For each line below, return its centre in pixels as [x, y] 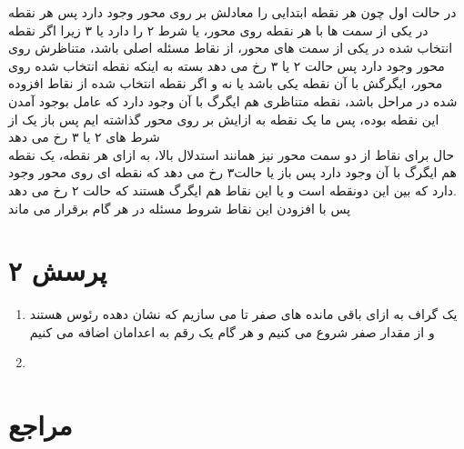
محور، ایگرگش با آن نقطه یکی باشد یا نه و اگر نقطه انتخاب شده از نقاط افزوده [226, 83]
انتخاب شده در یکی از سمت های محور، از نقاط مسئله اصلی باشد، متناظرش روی [231, 48]
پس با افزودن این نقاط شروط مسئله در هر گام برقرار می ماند [180, 208]
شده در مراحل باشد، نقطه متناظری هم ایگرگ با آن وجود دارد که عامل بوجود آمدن [233, 100]
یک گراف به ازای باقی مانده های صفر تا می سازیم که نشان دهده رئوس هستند [243, 314]
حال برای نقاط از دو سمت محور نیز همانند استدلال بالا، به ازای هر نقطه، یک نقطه [232, 154]
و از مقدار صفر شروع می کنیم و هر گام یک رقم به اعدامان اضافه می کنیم [232, 331]
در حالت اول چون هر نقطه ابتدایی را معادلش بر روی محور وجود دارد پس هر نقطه [232, 12]
